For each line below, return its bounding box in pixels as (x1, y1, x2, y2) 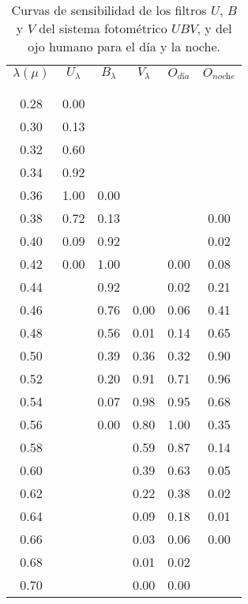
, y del (197, 19, 232, 37)
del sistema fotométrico (39, 19, 167, 37)
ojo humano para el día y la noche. (28, 37, 220, 55)
